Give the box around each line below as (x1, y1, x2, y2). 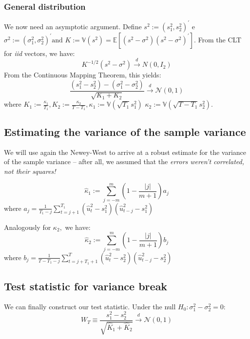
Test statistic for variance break (4, 278, 168, 293)
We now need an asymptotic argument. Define (4, 21, 142, 31)
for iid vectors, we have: (4, 48, 75, 58)
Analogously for (4, 222, 51, 232)
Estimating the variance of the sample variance (4, 124, 246, 139)
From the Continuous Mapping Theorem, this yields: (4, 70, 161, 80)
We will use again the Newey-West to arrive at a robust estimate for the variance (4, 147, 247, 157)
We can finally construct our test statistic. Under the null (4, 301, 176, 311)
